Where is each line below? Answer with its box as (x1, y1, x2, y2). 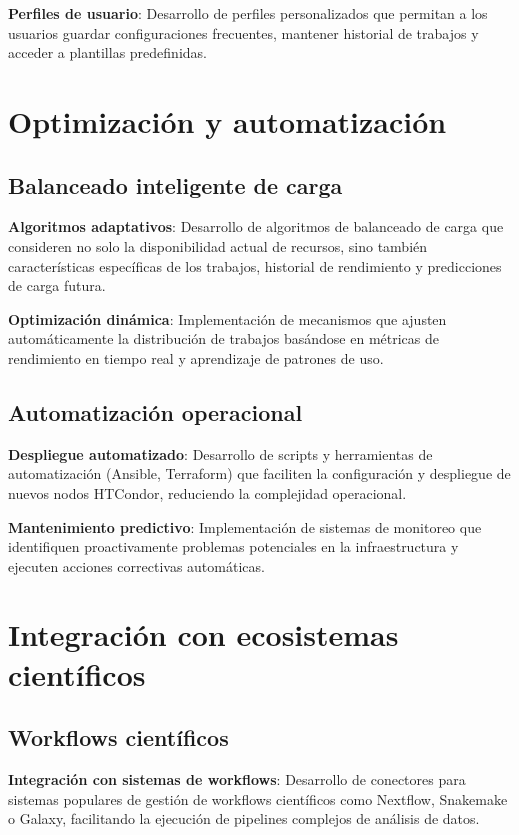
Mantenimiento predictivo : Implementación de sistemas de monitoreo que (8, 516, 482, 537)
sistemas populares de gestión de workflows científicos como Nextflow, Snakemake (8, 788, 508, 809)
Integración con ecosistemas (8, 614, 399, 655)
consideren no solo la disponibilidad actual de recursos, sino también (8, 235, 428, 256)
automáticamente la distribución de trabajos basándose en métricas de (8, 328, 439, 349)
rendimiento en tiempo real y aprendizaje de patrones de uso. (8, 347, 384, 368)
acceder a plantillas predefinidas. (8, 42, 207, 63)
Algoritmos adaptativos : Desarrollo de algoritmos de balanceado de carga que (8, 216, 504, 237)
